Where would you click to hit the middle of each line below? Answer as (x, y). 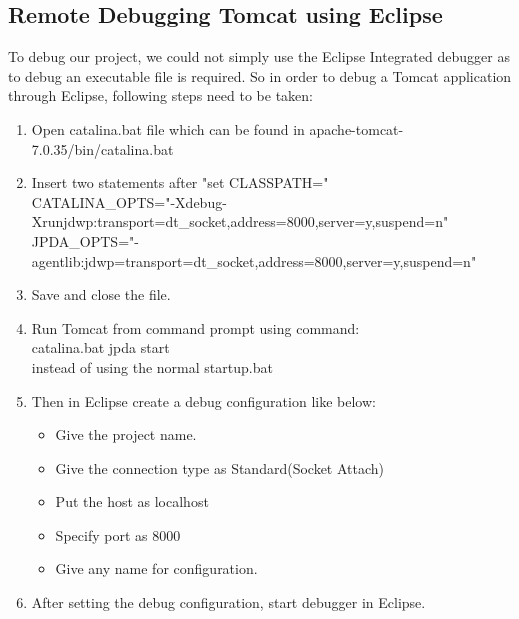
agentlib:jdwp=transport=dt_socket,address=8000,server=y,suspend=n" (254, 260)
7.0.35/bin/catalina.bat (102, 148)
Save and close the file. (101, 294)
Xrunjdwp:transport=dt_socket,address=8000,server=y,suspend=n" (240, 221)
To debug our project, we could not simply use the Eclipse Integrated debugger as (259, 56)
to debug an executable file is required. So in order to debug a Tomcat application (260, 75)
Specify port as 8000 (118, 534)
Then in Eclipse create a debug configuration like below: (203, 400)
